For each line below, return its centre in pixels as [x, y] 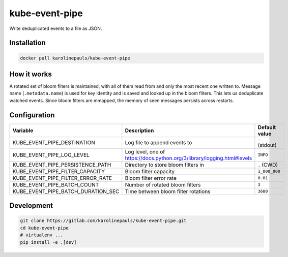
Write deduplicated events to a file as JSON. [56, 28]
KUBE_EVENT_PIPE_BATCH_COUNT [56, 184]
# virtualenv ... [42, 235]
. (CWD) [268, 165]
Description [139, 131]
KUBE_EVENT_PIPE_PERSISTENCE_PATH [62, 165]
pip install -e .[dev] [48, 242]
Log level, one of [145, 151]
